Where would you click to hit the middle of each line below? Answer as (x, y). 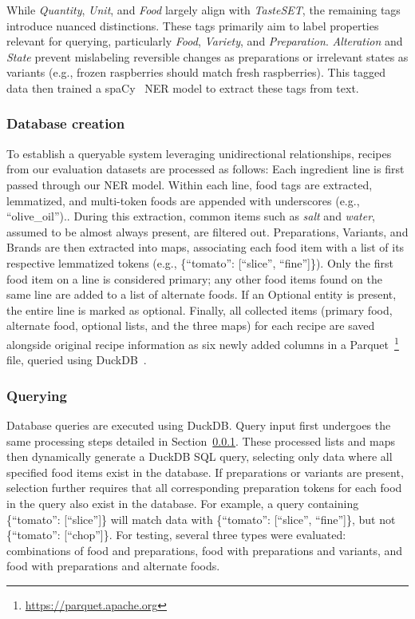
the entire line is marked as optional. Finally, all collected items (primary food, (200, 309)
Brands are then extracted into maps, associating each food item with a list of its (206, 247)
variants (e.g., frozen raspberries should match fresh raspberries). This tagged (196, 72)
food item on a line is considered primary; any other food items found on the (194, 278)
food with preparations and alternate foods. (113, 566)
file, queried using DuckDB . (77, 360)
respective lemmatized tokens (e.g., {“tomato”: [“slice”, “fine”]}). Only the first (200, 262)
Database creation (66, 123)
